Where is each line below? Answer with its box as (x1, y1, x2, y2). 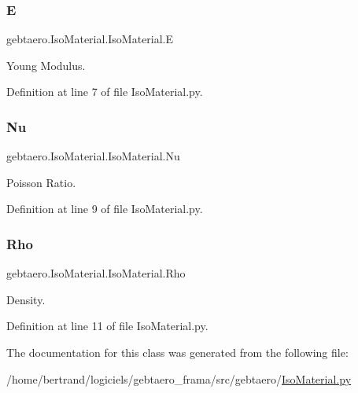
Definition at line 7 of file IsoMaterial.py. (6, 83, 203, 100)
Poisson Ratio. (6, 174, 76, 190)
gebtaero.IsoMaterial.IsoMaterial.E (6, 31, 174, 47)
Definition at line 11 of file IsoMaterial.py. (6, 318, 209, 334)
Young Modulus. (6, 57, 86, 73)
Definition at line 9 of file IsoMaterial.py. (6, 200, 203, 217)
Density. (6, 291, 46, 307)
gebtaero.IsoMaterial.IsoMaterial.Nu (6, 148, 180, 164)
